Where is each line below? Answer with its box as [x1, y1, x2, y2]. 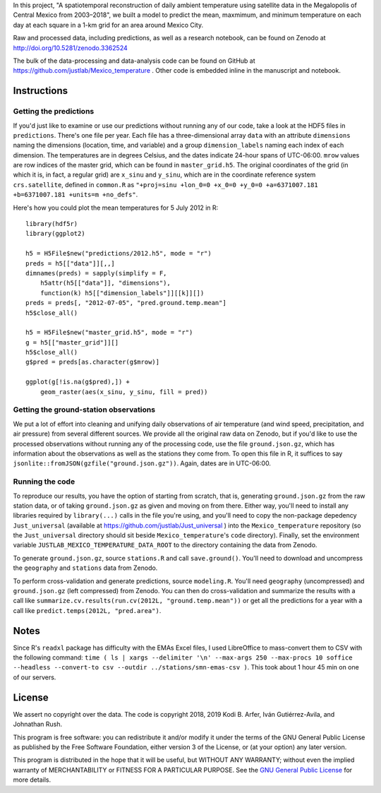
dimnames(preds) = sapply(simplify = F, [25, 269, 167, 277]
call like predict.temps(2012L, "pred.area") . [13, 606, 162, 614]
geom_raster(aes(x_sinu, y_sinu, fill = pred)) [40, 388, 208, 395]
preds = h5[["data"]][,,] [25, 259, 116, 268]
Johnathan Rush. [13, 720, 63, 729]
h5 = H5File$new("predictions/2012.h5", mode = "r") [25, 249, 212, 258]
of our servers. [13, 673, 56, 681]
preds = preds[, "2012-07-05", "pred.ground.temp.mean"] [25, 299, 227, 307]
